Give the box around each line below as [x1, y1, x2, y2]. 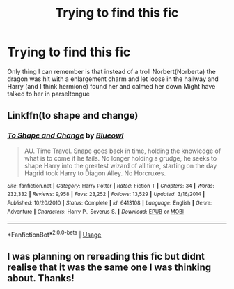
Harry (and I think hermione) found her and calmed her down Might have [7, 82, 216, 90]
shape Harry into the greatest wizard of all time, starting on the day [24, 161, 217, 170]
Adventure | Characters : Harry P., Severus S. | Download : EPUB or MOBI [7, 208, 185, 215]
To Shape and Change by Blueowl [7, 131, 124, 140]
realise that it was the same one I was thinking [7, 262, 212, 274]
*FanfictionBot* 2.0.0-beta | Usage [7, 229, 102, 239]
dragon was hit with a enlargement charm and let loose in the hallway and [7, 75, 219, 83]
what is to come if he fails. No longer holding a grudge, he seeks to [24, 154, 217, 162]
